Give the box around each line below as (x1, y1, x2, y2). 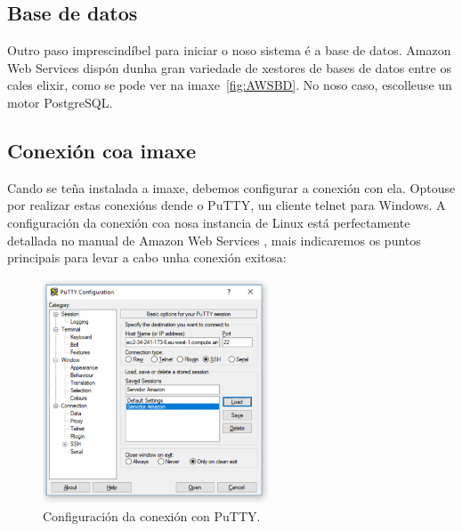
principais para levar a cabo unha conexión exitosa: (7, 248, 287, 267)
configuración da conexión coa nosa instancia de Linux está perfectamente (7, 213, 410, 231)
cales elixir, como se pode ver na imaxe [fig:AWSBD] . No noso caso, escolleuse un (7, 76, 452, 94)
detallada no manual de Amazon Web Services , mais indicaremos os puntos (7, 230, 421, 249)
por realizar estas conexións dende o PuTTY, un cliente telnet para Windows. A (7, 196, 446, 214)
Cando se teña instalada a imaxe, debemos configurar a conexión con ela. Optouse (7, 178, 456, 197)
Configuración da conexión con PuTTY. (43, 506, 261, 525)
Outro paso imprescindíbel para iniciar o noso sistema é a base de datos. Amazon (7, 41, 451, 60)
